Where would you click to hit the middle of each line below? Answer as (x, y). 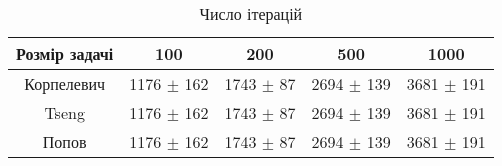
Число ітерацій (251, 13)
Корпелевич (65, 83)
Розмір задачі (65, 53)
